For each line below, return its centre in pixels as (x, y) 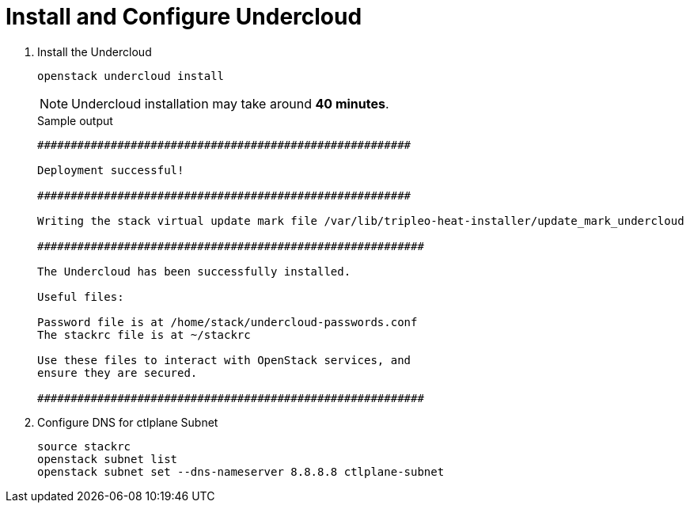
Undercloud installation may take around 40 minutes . (230, 103)
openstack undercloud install (131, 76)
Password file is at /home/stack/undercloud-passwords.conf (227, 322)
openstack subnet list (108, 459)
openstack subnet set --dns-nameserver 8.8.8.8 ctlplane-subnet (241, 471)
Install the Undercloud (95, 51)
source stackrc (84, 446)
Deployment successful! (111, 170)
